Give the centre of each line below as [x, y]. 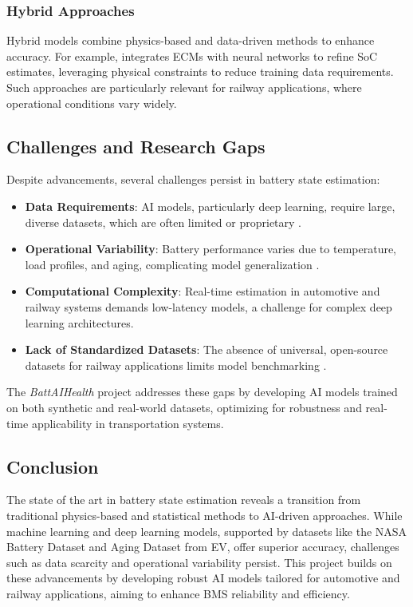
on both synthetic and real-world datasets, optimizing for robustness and [184, 407]
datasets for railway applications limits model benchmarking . [176, 365]
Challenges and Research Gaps [136, 146]
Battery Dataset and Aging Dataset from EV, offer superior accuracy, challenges [203, 547]
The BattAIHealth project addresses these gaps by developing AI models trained [202, 392]
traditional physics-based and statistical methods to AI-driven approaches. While [205, 515]
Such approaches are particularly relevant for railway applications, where [184, 87]
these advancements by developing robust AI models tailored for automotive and [203, 578]
